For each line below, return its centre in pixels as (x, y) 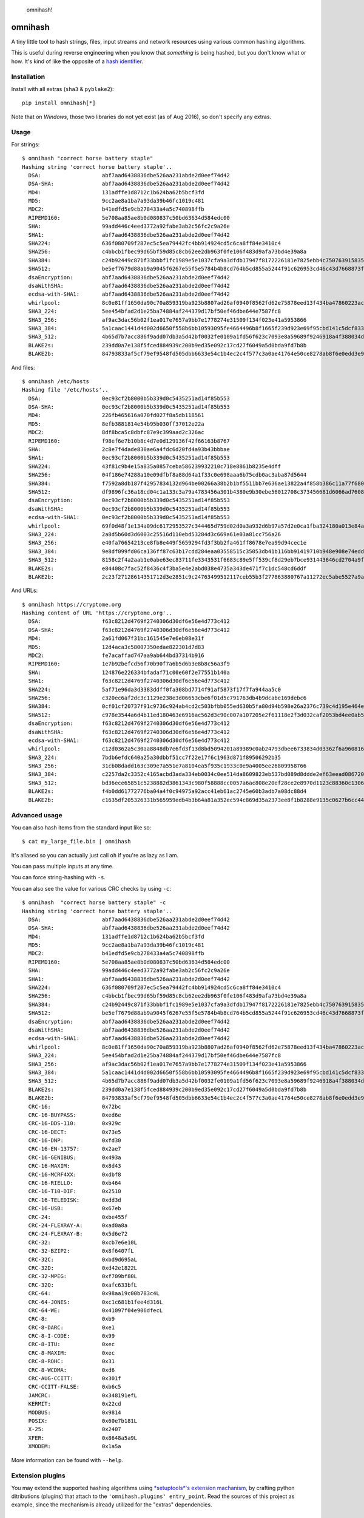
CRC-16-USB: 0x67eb (75, 1209)
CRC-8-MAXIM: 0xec (72, 1353)
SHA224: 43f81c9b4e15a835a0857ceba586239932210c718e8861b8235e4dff (155, 466)
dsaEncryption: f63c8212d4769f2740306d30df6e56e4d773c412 (129, 723)
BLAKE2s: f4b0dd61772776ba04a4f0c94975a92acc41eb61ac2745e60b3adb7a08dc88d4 (167, 791)
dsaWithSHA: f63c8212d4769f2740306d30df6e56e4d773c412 (129, 732)
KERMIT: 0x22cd (75, 1404)
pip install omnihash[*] (59, 103)
